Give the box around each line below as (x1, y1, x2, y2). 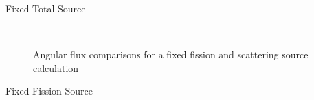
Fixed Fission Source (5, 84, 93, 98)
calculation (33, 60, 79, 75)
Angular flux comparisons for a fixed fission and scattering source (33, 47, 309, 62)
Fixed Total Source (5, 1, 86, 15)
